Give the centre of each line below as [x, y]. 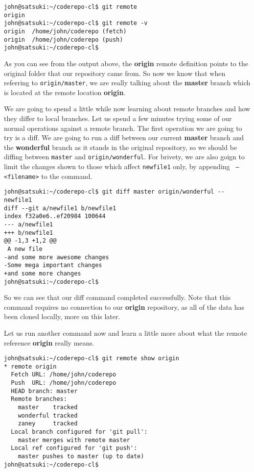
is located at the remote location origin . [65, 92]
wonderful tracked [48, 415]
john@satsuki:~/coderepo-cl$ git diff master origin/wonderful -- [115, 192]
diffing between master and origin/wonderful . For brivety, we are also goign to [124, 157]
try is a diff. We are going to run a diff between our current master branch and [124, 137]
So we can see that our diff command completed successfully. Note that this [117, 297]
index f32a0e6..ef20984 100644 [55, 216]
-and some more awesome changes [57, 257]
